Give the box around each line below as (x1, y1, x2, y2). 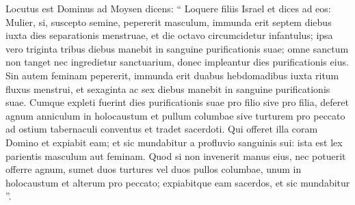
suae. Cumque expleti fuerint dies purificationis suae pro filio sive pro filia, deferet (5, 95, 349, 109)
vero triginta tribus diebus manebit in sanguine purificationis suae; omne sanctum (5, 41, 349, 55)
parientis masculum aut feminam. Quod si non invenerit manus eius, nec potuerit (5, 148, 346, 163)
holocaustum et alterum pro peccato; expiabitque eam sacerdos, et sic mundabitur (5, 175, 350, 189)
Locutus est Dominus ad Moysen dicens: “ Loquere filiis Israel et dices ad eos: (5, 1, 331, 15)
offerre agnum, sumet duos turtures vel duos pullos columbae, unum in (5, 162, 302, 176)
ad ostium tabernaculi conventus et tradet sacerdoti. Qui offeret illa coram (5, 122, 318, 136)
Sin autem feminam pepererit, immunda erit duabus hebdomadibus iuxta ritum (5, 68, 339, 82)
